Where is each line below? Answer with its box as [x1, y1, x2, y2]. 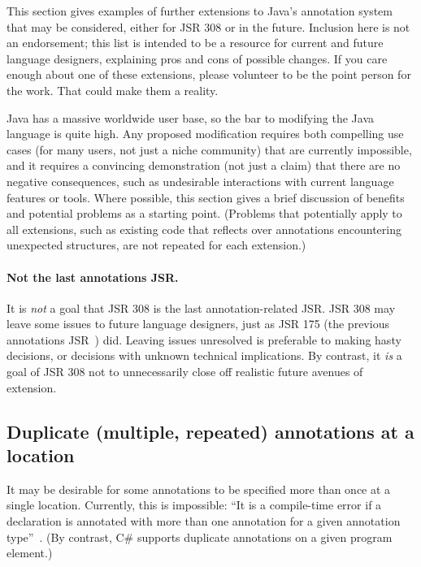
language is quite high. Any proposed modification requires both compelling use [7, 125, 404, 142]
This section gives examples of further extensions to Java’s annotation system [7, 2, 393, 19]
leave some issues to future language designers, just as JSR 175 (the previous [7, 315, 389, 332]
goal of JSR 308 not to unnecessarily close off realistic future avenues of [7, 363, 363, 380]
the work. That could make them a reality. [7, 81, 219, 98]
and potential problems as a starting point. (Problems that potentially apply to [7, 205, 402, 222]
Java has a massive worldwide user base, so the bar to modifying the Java [7, 109, 375, 126]
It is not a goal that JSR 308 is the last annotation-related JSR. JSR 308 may [7, 299, 396, 316]
